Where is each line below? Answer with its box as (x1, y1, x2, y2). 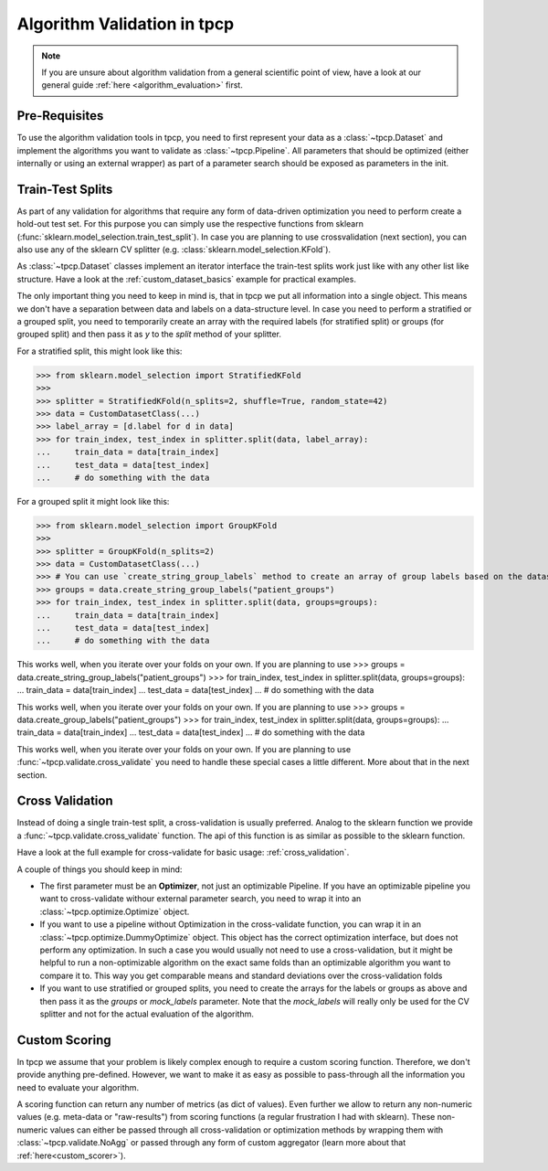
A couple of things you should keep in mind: (16, 864, 183, 875)
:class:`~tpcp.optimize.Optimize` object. (39, 906, 190, 917)
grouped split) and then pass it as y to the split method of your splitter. (16, 329, 282, 340)
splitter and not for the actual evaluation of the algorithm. (39, 1008, 255, 1019)
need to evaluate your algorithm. (16, 1081, 140, 1092)
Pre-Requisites (16, 108, 104, 123)
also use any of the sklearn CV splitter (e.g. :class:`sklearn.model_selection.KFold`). (16, 244, 332, 255)
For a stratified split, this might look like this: (16, 346, 183, 357)
